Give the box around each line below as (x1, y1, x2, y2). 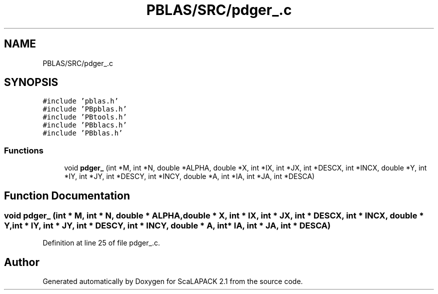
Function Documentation (4, 189, 130, 202)
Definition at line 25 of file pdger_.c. (42, 238, 160, 247)
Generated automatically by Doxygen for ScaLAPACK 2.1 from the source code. (42, 277, 303, 286)
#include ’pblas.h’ (42, 97, 119, 105)
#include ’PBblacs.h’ (42, 121, 127, 129)
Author (4, 255, 39, 268)
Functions (4, 145, 43, 155)
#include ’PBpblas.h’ (42, 105, 127, 113)
